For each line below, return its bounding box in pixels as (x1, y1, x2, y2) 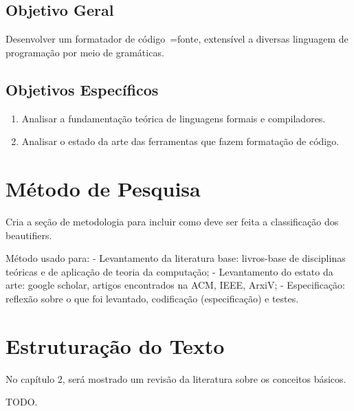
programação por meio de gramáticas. (5, 45, 164, 59)
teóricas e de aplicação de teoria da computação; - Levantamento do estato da (5, 264, 333, 278)
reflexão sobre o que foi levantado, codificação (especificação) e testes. (5, 291, 299, 305)
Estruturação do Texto (5, 331, 225, 359)
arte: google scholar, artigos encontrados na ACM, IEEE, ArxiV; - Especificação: (5, 278, 346, 292)
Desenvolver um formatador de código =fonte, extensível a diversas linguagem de (5, 32, 349, 46)
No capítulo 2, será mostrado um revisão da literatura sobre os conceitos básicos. (5, 371, 346, 386)
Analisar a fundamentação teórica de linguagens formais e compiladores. (21, 111, 326, 125)
